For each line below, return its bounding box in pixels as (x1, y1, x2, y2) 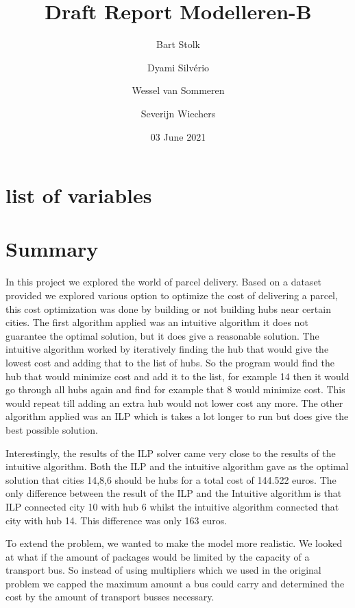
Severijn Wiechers (140, 106, 216, 120)
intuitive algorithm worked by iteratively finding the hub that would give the (5, 342, 329, 356)
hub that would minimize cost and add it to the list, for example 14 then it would (5, 369, 350, 383)
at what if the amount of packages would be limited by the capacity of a (5, 549, 310, 563)
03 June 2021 (150, 129, 206, 143)
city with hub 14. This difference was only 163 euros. (5, 513, 228, 527)
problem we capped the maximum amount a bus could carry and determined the (5, 576, 345, 590)
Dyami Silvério (147, 60, 210, 74)
